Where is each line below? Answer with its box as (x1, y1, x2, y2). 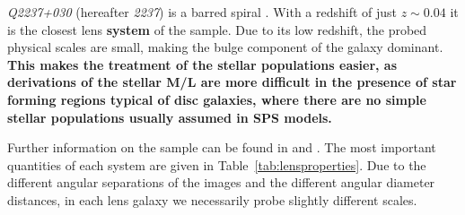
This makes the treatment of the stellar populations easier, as (7, 55, 398, 73)
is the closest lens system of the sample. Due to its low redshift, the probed (7, 20, 427, 39)
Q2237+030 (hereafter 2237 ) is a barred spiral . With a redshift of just (7, 3, 398, 21)
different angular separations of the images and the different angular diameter (7, 173, 435, 192)
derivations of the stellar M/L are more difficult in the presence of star (7, 73, 457, 91)
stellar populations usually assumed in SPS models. (7, 107, 332, 126)
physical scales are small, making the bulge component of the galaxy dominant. (7, 38, 443, 56)
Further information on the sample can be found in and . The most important (7, 138, 436, 157)
